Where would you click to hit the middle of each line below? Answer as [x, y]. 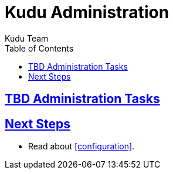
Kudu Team [27, 38]
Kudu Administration [87, 12]
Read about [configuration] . [82, 146]
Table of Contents [39, 48]
